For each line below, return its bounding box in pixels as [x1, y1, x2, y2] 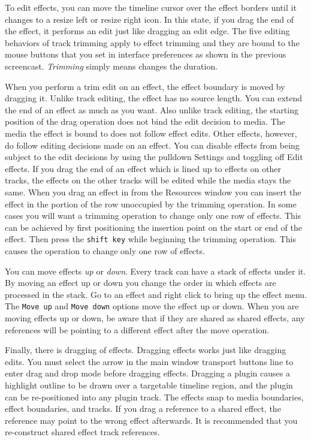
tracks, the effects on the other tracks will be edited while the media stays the [5, 174, 291, 186]
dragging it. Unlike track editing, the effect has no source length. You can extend [5, 92, 303, 104]
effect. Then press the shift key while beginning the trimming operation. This [5, 233, 296, 245]
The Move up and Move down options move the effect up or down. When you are [5, 300, 299, 312]
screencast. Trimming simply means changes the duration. [5, 59, 218, 72]
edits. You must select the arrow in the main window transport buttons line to [5, 355, 294, 367]
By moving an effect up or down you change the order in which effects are [5, 276, 276, 289]
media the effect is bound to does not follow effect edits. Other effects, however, [5, 126, 297, 139]
